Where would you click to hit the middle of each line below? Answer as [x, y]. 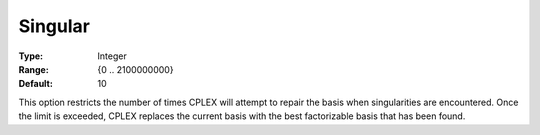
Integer [112, 56]
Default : [36, 84]
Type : [31, 56]
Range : [33, 69]
